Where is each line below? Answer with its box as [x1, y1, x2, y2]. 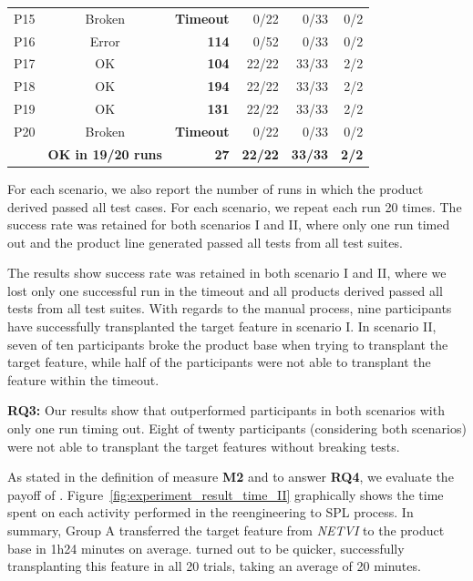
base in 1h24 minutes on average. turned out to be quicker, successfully [7, 538, 405, 557]
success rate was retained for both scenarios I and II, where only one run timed [7, 215, 450, 234]
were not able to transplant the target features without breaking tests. [7, 436, 400, 455]
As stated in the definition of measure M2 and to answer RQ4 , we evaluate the [7, 467, 454, 486]
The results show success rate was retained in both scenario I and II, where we [7, 263, 447, 282]
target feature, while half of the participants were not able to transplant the [7, 352, 431, 372]
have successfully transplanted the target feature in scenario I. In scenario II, [7, 317, 437, 336]
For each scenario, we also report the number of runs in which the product [7, 178, 424, 198]
